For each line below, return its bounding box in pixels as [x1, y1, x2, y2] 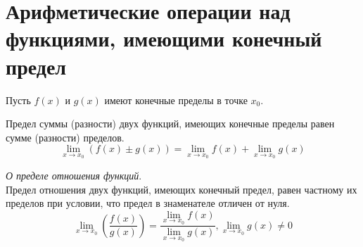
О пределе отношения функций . [6, 167, 142, 182]
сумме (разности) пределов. [6, 129, 125, 144]
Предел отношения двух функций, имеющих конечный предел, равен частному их [6, 182, 357, 196]
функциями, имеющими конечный [6, 24, 322, 53]
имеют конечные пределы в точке [104, 92, 248, 107]
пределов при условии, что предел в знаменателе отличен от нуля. [6, 196, 290, 210]
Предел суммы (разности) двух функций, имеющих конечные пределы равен [6, 116, 335, 131]
